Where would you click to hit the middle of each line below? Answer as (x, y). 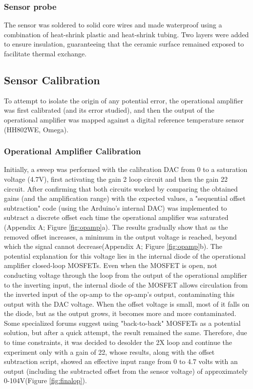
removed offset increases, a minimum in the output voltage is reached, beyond (120, 236)
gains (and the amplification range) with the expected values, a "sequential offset (125, 198)
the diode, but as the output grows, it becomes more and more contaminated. (120, 313)
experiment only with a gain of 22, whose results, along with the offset (109, 352)
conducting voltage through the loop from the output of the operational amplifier (126, 275)
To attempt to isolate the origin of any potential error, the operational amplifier (124, 100)
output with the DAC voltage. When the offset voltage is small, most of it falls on (127, 304)
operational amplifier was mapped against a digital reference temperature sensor (124, 119)
